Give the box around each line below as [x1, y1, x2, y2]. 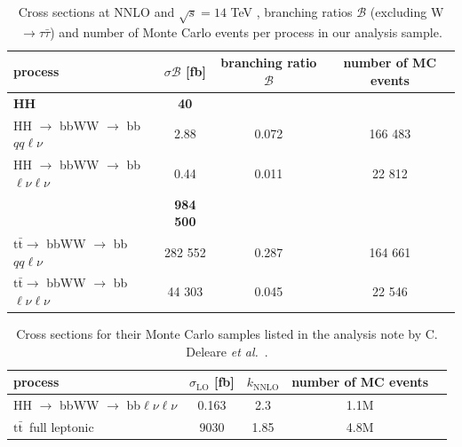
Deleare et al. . [186, 341, 268, 360]
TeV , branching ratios [230, 3, 353, 20]
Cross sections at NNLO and [18, 3, 175, 20]
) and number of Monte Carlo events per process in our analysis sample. [50, 22, 442, 41]
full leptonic [28, 417, 94, 435]
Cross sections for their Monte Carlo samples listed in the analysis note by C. [16, 325, 438, 343]
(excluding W [370, 3, 444, 20]
